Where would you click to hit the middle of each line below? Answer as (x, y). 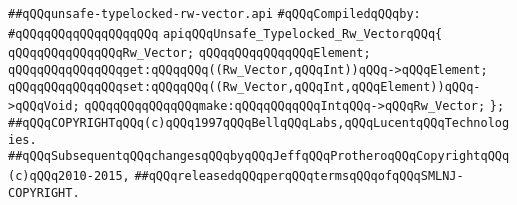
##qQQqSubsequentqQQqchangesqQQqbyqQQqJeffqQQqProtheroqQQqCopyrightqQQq (259, 156)
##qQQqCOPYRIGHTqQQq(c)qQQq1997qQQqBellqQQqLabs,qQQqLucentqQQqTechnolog (259, 122)
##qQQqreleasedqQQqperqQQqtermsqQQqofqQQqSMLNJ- (299, 175)
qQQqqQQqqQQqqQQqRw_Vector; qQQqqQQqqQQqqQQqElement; (189, 53)
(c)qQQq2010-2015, (69, 175)
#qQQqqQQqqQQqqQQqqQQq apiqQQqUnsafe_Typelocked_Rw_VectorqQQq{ (225, 33)
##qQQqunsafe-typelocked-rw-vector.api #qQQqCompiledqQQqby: (214, 14)
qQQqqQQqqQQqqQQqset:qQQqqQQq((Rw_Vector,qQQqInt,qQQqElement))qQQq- (244, 86)
